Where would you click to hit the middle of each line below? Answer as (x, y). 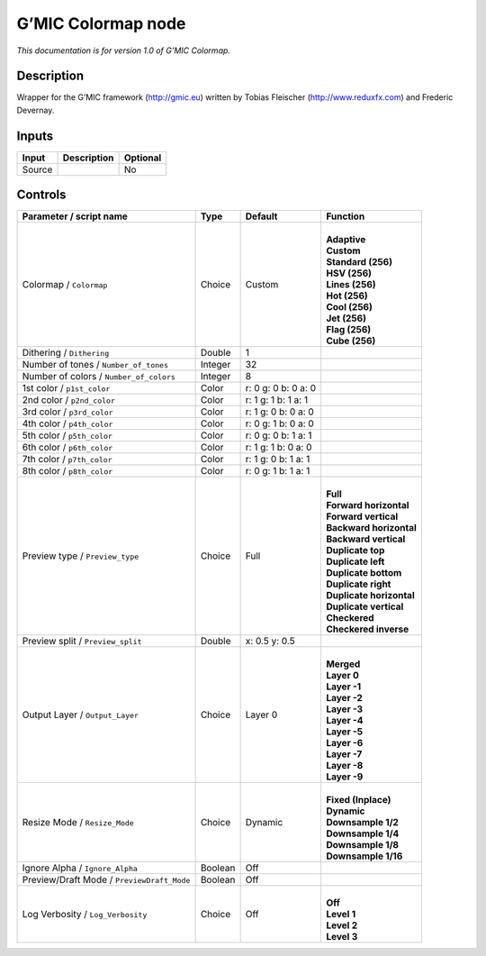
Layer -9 (344, 777)
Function (345, 216)
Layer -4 (344, 721)
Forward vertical (362, 516)
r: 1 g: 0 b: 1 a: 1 (278, 460)
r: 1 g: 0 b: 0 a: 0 (279, 412)
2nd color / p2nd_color (69, 400)
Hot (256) (346, 296)
